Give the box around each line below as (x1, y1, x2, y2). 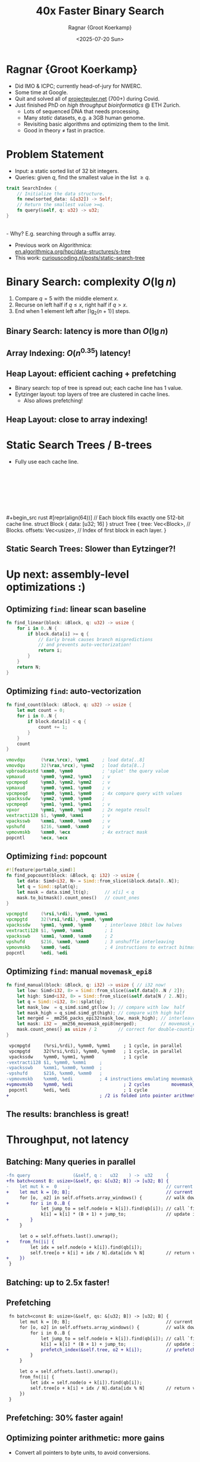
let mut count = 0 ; (17, 708, 65, 714)
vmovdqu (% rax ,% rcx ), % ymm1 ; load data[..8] (6, 757, 145, 763)
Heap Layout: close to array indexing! (6, 414, 148, 425)
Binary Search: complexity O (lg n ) (6, 275, 177, 289)
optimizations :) (6, 580, 86, 594)
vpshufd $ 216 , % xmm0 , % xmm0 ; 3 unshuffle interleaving (6, 938, 174, 944)
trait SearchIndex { (6, 185, 58, 191)
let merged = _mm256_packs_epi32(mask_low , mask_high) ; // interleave (17, 1015, 196, 1021)
